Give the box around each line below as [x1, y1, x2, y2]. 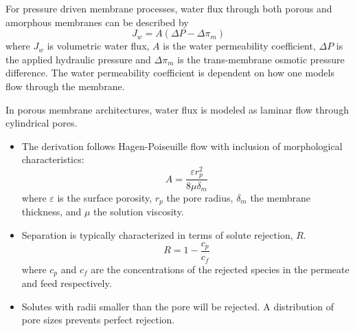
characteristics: [21, 152, 84, 167]
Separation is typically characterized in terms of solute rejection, [21, 228, 293, 242]
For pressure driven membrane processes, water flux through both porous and [5, 1, 332, 15]
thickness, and [21, 204, 82, 219]
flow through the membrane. [5, 78, 125, 93]
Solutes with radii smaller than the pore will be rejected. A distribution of [21, 299, 334, 313]
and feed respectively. [21, 275, 112, 290]
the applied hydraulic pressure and [5, 52, 151, 66]
